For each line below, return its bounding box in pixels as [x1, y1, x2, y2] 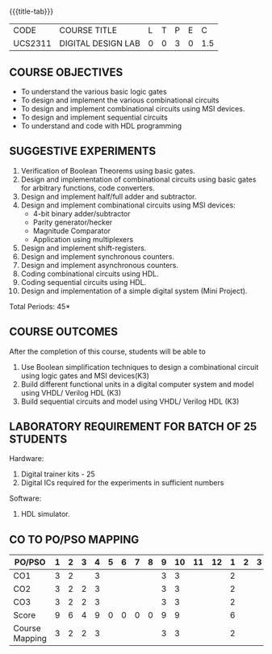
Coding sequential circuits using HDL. [20, 277, 147, 287]
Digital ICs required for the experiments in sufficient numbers [20, 478, 224, 488]
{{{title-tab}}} [9, 6, 54, 16]
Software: [9, 493, 42, 503]
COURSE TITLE [59, 25, 118, 36]
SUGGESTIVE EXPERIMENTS [9, 145, 157, 158]
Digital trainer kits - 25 [20, 469, 95, 479]
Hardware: [9, 454, 44, 463]
